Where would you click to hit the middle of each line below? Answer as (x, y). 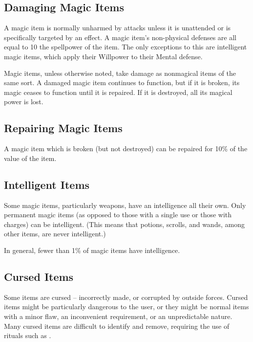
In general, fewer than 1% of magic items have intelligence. (92, 250)
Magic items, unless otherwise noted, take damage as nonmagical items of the (120, 73)
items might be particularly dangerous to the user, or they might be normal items (126, 307)
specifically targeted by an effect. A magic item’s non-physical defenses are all (120, 37)
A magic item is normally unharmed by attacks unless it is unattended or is (117, 28)
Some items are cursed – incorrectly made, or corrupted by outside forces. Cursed (126, 297)
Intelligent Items (47, 184)
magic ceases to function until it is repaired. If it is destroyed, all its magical (118, 92)
